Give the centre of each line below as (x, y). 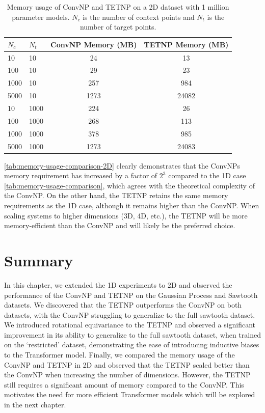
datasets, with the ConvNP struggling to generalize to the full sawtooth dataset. (130, 314)
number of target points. (118, 27)
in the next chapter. (35, 405)
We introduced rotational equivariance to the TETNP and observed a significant (130, 325)
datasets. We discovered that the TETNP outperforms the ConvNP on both (123, 305)
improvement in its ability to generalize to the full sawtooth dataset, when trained (132, 334)
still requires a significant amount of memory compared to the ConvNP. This (124, 384)
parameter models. (41, 17)
